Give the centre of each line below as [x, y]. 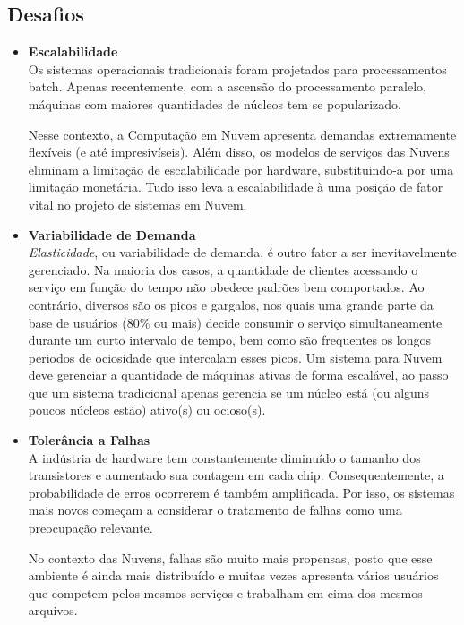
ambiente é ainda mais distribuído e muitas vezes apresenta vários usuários [233, 575]
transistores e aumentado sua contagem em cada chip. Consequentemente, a [236, 475]
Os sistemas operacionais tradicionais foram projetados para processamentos [237, 68]
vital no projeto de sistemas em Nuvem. [137, 204]
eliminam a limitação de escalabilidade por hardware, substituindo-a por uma [241, 169]
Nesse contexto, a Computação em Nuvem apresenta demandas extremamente [242, 134]
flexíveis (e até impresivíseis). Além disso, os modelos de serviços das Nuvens [239, 152]
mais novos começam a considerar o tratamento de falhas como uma [215, 510]
